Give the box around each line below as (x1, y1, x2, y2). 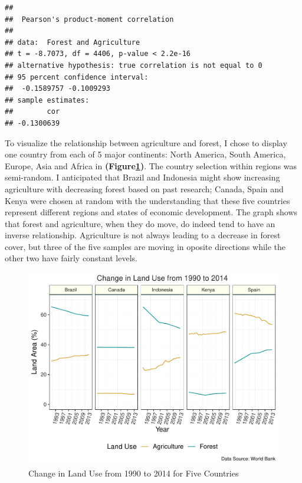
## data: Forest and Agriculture (5, 38, 140, 47)
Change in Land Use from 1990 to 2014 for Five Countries (28, 466, 239, 479)
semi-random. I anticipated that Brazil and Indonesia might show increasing (5, 171, 280, 183)
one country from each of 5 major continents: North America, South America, (5, 148, 286, 160)
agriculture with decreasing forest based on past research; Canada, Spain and (5, 182, 284, 195)
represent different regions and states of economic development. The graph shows (5, 206, 298, 218)
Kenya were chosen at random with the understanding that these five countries (5, 194, 290, 206)
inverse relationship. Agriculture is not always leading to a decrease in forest (5, 229, 281, 241)
